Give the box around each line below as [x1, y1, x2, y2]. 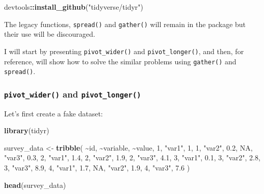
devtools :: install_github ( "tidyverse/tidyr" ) [4, 2, 144, 12]
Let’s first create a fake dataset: [4, 108, 103, 118]
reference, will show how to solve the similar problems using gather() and [4, 56, 236, 66]
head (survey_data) [4, 179, 66, 190]
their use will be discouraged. [4, 29, 95, 39]
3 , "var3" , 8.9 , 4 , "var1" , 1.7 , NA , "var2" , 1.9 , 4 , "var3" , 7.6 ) [4, 162, 190, 173]
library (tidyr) [4, 125, 49, 136]
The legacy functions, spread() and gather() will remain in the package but [4, 18, 246, 29]
